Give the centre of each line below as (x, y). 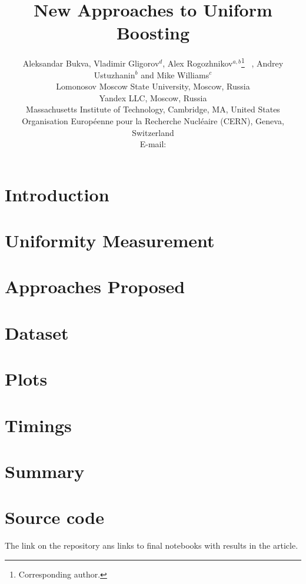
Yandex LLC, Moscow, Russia (153, 97)
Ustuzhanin (114, 74)
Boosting (153, 33)
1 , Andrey (262, 62)
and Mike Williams (175, 74)
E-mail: (153, 144)
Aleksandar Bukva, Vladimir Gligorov (91, 63)
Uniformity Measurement (110, 240)
